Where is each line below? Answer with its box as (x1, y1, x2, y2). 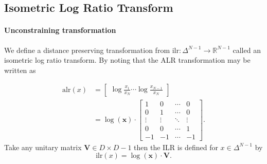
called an (233, 44, 261, 55)
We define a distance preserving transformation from (4, 44, 170, 55)
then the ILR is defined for (134, 141, 218, 152)
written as (4, 64, 36, 75)
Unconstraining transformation (4, 25, 116, 35)
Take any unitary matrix (4, 141, 82, 152)
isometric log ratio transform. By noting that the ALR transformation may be (4, 54, 251, 65)
